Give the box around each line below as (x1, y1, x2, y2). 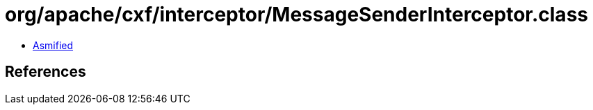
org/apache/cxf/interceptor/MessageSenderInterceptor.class (5, 3, 588, 26)
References (5, 63, 86, 81)
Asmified (33, 39, 74, 51)
